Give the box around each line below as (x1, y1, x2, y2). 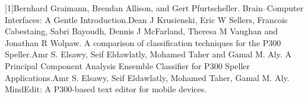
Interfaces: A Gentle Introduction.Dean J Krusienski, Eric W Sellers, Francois (5, 13, 288, 25)
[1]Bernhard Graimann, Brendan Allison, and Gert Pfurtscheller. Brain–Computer (5, 2, 304, 14)
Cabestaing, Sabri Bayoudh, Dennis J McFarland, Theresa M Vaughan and (5, 25, 278, 37)
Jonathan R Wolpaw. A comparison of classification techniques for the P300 (5, 36, 281, 48)
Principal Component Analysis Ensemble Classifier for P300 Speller (5, 59, 250, 72)
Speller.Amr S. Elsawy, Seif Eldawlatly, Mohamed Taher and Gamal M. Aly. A (5, 48, 291, 60)
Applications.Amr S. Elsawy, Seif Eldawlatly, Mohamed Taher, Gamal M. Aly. (5, 71, 290, 83)
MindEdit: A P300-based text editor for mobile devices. (5, 83, 207, 95)
